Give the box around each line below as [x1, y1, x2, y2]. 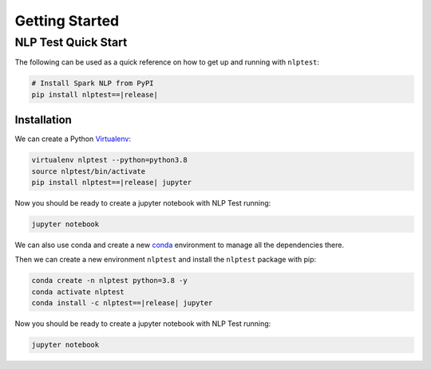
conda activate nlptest [31, 287, 125, 296]
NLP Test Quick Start [14, 35, 128, 49]
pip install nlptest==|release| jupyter [31, 178, 192, 187]
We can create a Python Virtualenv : [14, 134, 132, 143]
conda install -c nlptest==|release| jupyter [31, 299, 213, 308]
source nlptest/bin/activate [31, 167, 146, 175]
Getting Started [14, 12, 120, 29]
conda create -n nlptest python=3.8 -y [31, 276, 188, 285]
